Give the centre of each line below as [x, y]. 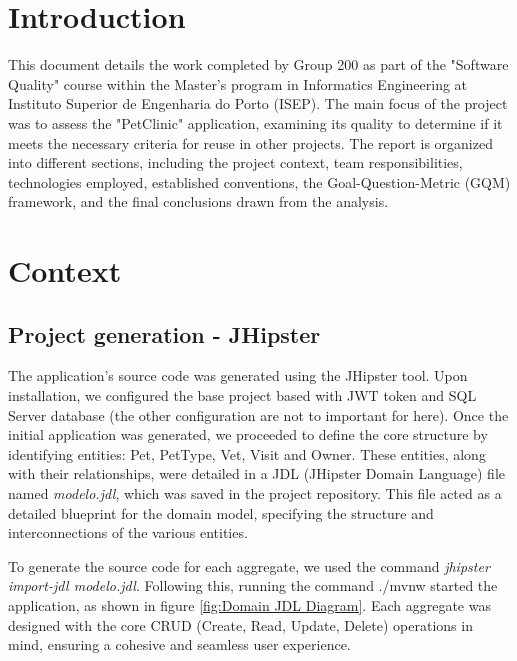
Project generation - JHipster [164, 333]
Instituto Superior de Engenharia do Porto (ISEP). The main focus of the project [258, 103]
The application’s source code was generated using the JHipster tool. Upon [238, 375]
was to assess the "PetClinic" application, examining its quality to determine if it [255, 122]
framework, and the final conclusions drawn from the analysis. [198, 201]
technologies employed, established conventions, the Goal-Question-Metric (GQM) [259, 181]
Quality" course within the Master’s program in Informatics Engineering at [238, 83]
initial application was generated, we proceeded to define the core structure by [248, 434]
